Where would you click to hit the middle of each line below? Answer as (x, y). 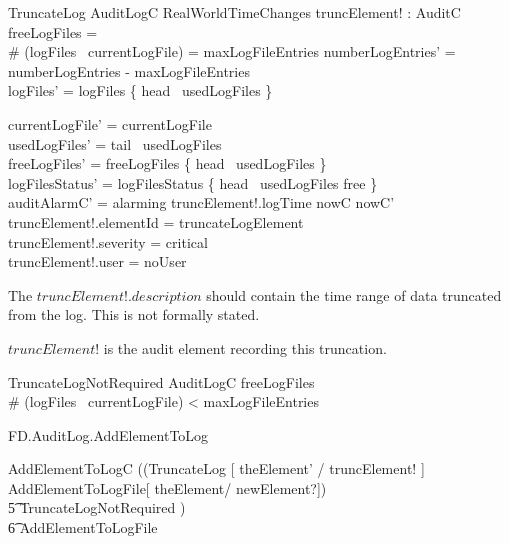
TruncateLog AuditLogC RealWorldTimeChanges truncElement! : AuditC (234, 12)
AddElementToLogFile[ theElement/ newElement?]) (167, 487)
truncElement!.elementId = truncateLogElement (156, 221)
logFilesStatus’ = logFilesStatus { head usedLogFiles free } (193, 182)
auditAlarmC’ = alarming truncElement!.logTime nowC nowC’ (201, 202)
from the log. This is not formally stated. (134, 314)
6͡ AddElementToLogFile (83, 527)
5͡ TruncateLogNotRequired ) (97, 507)
